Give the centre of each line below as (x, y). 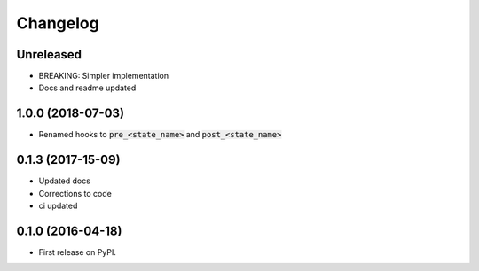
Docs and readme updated (87, 88)
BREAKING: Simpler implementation (103, 76)
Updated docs (64, 181)
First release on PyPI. (78, 252)
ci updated (58, 206)
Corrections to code (75, 193)
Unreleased (49, 54)
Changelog (58, 23)
